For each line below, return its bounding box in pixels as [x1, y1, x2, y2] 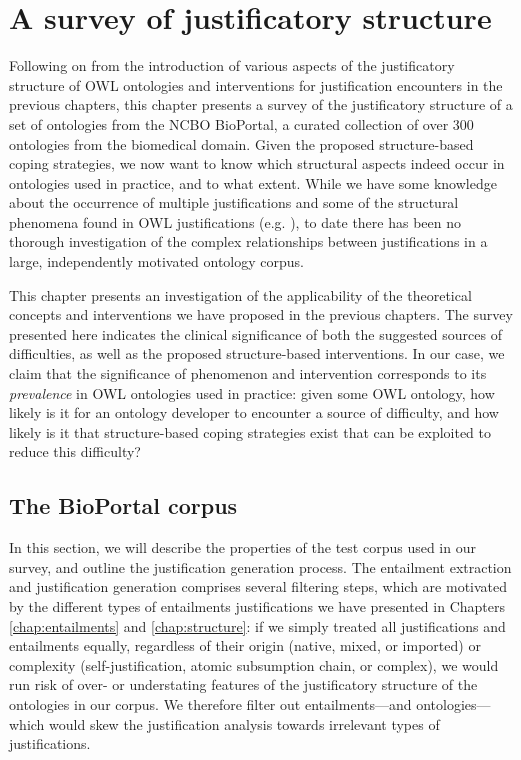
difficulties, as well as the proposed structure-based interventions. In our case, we [9, 343, 505, 364]
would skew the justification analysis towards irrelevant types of [49, 713, 440, 734]
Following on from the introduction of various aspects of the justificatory [9, 55, 455, 76]
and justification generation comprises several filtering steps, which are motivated [9, 576, 508, 597]
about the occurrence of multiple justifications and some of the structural [9, 192, 459, 213]
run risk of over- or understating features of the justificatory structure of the [9, 674, 478, 695]
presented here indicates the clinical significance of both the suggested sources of [9, 323, 502, 344]
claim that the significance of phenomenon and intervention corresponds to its [9, 363, 487, 384]
